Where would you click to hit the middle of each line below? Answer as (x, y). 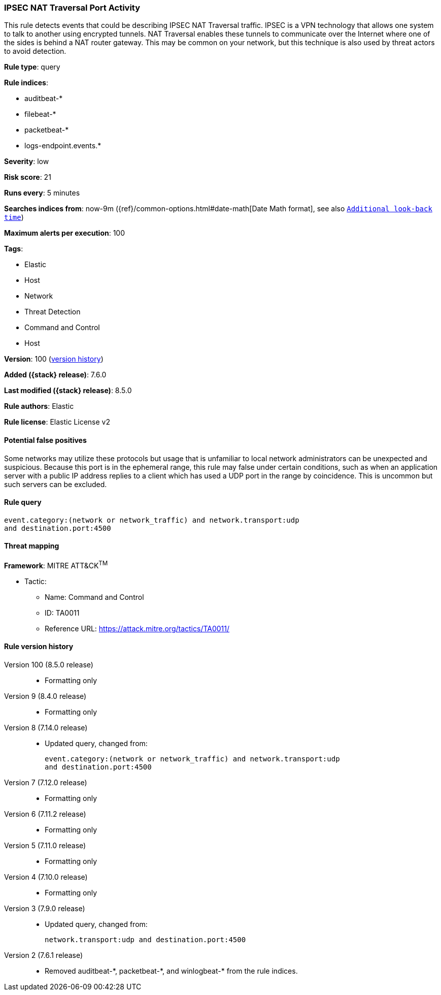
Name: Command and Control (94, 597)
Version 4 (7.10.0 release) (46, 877)
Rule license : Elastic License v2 (57, 422)
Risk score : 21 (28, 177)
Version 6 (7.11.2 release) (45, 814)
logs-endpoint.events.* (63, 146)
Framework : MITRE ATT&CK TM (56, 565)
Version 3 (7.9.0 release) (45, 908)
